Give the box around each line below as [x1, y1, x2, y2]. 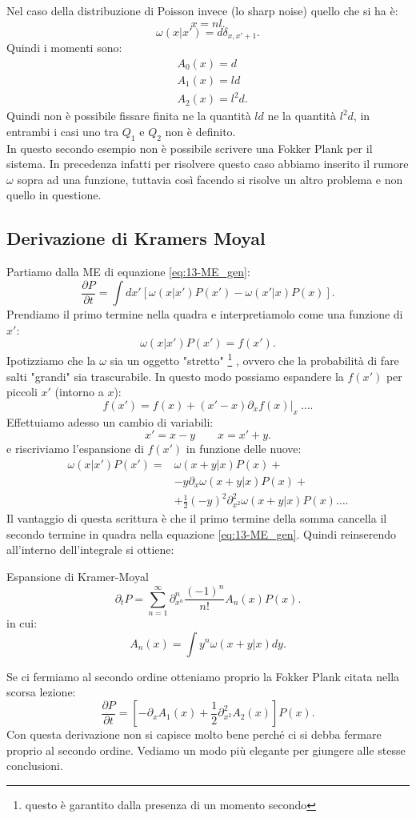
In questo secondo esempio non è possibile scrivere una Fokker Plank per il [6, 139, 373, 156]
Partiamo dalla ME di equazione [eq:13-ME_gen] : [6, 263, 250, 280]
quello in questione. [6, 186, 102, 203]
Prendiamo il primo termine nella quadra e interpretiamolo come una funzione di [6, 306, 403, 323]
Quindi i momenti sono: [6, 39, 122, 56]
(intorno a [54, 383, 104, 400]
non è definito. [165, 122, 236, 139]
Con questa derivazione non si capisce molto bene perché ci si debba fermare [6, 726, 382, 743]
